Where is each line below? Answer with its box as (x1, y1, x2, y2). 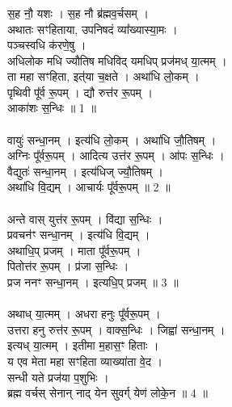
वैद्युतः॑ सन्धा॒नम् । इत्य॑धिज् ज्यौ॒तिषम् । (7, 162, 164, 179)
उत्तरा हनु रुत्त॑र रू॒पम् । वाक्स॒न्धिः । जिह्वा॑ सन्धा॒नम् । (7, 321, 226, 338)
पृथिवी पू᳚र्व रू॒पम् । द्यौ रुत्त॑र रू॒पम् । (7, 83, 153, 100)
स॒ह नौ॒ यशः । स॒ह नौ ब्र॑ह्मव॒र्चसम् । (7, 4, 149, 21)
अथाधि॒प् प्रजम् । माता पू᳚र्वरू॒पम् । (7, 241, 141, 258)
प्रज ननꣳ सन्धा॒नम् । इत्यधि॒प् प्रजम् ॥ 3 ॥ (7, 274, 179, 291)
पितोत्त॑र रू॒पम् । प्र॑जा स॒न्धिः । (7, 258, 129, 275)
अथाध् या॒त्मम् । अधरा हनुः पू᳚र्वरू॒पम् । (7, 305, 161, 322)
